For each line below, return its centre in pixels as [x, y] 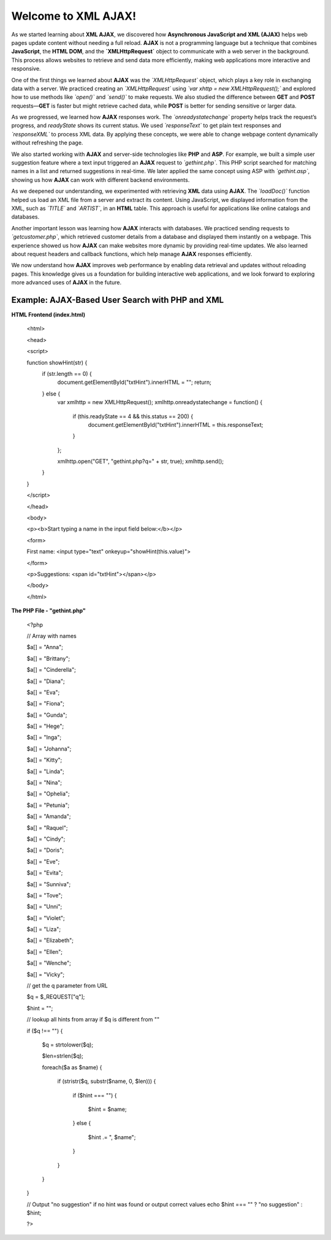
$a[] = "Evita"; [45, 873]
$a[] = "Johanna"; [49, 749]
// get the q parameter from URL [67, 986]
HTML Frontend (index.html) [48, 314]
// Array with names [51, 636]
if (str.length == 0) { [67, 373]
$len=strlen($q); [63, 1056]
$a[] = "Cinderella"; [51, 670]
